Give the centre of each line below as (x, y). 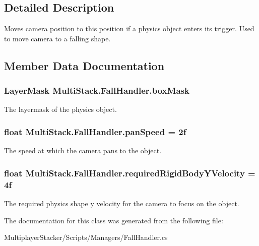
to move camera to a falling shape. (57, 38)
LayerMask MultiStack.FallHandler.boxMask (97, 90)
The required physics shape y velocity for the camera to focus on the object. (122, 203)
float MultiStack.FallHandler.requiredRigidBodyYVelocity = (130, 173)
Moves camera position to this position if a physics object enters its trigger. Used (129, 28)
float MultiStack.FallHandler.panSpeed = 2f (95, 131)
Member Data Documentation (84, 65)
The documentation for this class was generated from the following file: (114, 220)
